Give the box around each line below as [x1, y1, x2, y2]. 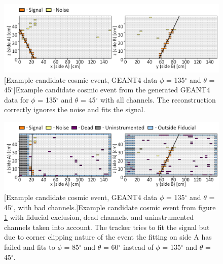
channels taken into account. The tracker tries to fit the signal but [4, 221, 210, 232]
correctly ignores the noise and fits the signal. [4, 104, 145, 115]
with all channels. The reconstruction [100, 94, 216, 105]
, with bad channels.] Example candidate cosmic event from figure [13, 202, 216, 212]
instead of [123, 242, 154, 252]
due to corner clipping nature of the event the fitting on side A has [4, 232, 212, 242]
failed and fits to [4, 242, 55, 252]
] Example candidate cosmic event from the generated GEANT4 [13, 84, 210, 95]
